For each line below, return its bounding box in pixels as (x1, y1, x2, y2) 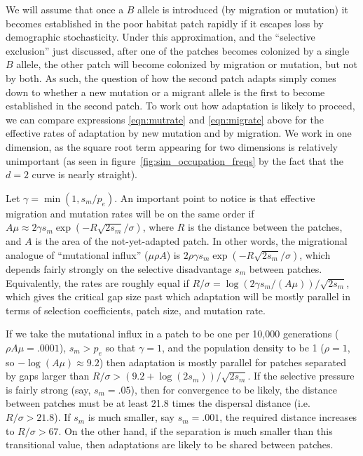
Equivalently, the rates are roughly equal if (6, 275, 189, 290)
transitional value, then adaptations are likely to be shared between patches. (6, 437, 334, 452)
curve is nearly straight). (32, 167, 137, 182)
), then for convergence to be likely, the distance (130, 382, 337, 396)
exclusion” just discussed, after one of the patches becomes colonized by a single (6, 43, 350, 58)
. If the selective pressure (247, 368, 355, 383)
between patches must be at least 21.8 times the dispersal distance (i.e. (6, 396, 310, 410)
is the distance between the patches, (188, 220, 343, 234)
